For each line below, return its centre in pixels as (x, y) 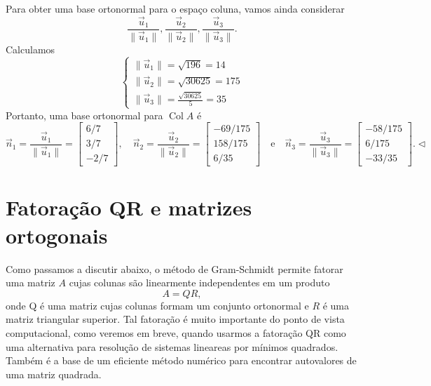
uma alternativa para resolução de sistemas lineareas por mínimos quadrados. (172, 346)
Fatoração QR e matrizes (129, 207)
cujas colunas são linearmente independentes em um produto (199, 282)
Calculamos (30, 49)
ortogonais (57, 235)
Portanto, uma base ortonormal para (84, 115)
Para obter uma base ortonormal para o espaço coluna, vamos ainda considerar (175, 8)
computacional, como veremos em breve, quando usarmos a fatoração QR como (176, 332)
